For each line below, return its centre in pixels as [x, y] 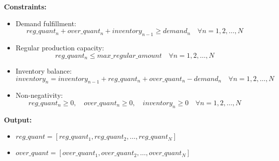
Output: [18, 119]
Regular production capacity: [60, 47]
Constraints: [25, 6]
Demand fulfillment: [46, 23]
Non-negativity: [39, 95]
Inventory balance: [44, 71]
